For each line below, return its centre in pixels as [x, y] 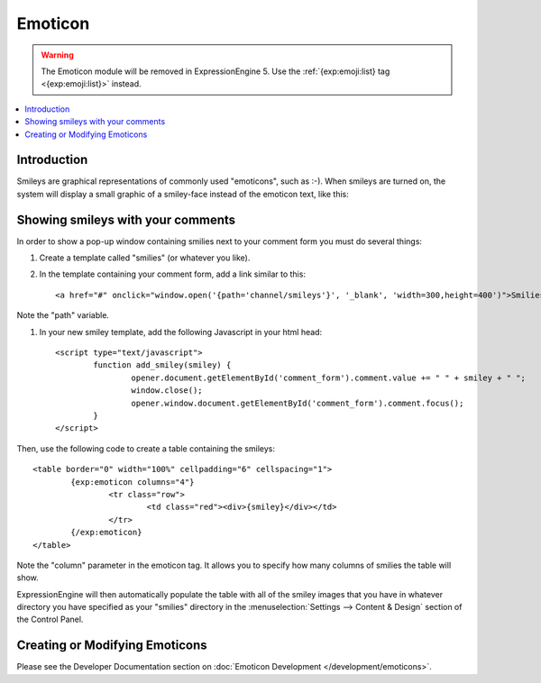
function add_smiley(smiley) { [162, 365]
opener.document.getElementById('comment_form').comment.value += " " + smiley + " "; [329, 378]
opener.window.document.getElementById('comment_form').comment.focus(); [298, 403]
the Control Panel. [50, 619]
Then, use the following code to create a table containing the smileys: [146, 448]
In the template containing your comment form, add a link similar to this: [173, 274]
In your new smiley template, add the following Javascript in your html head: [181, 332]
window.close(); [167, 391]
